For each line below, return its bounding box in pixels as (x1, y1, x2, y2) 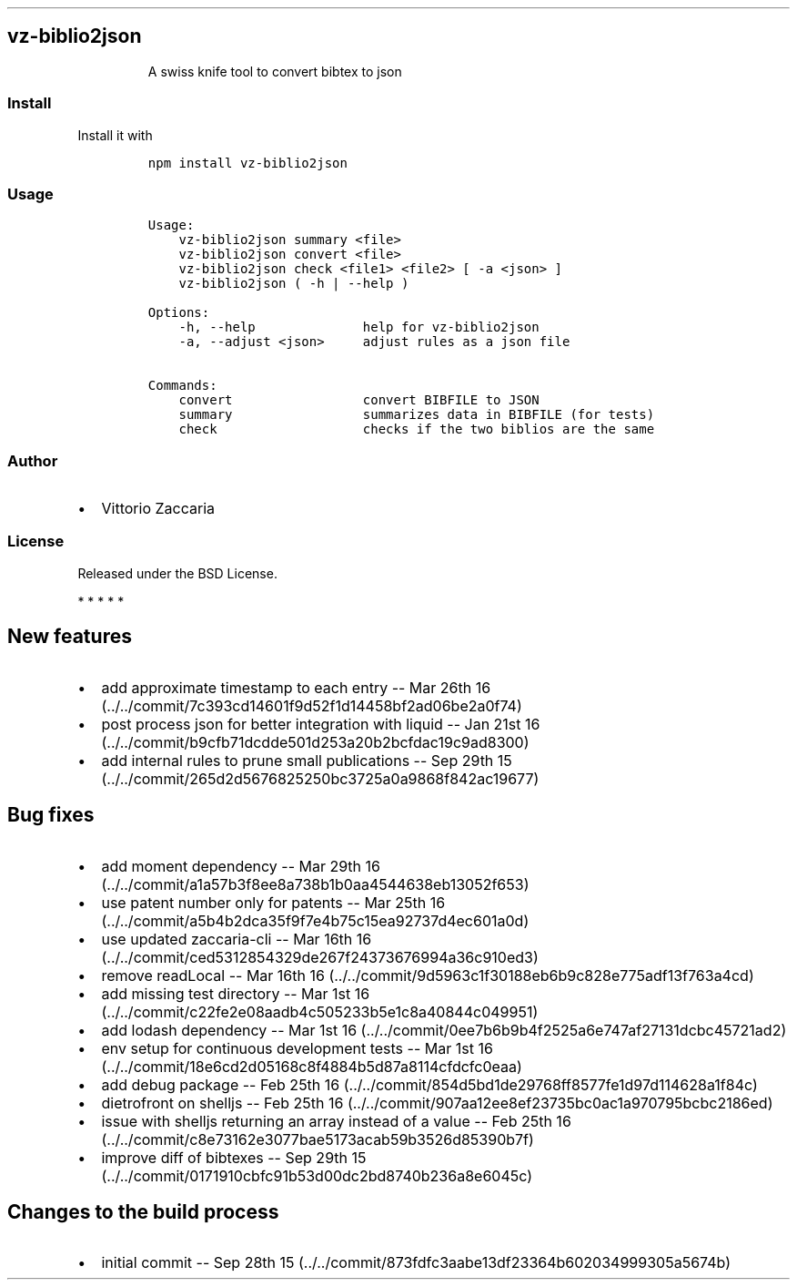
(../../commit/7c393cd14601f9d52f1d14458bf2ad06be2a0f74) (101, 696, 522, 715)
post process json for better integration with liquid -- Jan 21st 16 (101, 714, 540, 733)
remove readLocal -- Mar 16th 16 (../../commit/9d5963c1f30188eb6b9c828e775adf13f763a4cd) (101, 965, 754, 985)
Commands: (147, 378, 217, 393)
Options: (147, 305, 210, 321)
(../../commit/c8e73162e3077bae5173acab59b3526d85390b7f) (101, 1129, 534, 1149)
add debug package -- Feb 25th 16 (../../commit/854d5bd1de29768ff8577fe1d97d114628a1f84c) (101, 1075, 758, 1094)
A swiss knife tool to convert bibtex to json (147, 63, 402, 79)
